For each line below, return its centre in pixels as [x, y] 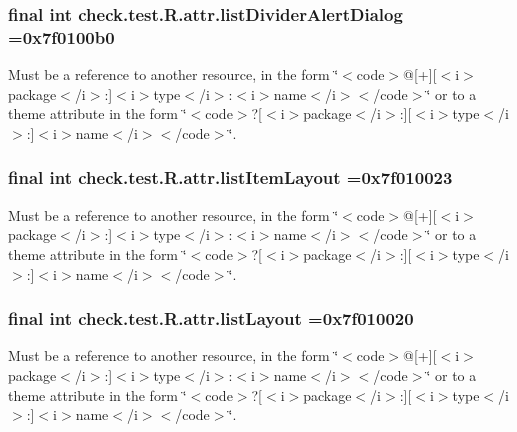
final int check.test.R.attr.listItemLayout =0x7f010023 [230, 177]
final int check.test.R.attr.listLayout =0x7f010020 [211, 318]
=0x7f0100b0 [61, 36]
